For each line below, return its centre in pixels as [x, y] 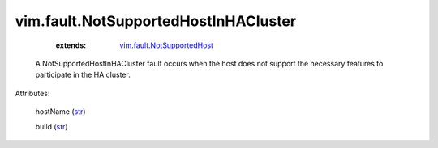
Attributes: [32, 93]
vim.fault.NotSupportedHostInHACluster [155, 21]
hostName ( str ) [60, 112]
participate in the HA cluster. [83, 75]
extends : [71, 45]
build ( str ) [52, 126]
